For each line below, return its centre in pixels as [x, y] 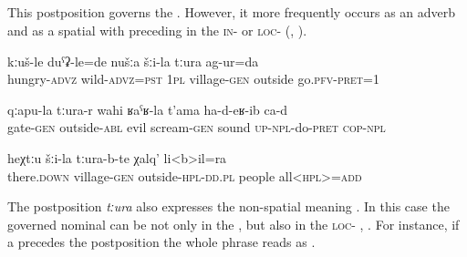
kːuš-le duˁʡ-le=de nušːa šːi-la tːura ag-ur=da [133, 61]
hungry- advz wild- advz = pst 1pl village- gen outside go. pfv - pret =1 [193, 79]
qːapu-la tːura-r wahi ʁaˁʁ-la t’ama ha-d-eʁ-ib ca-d [148, 109]
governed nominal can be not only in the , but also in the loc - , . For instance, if [233, 224]
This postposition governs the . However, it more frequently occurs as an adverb [232, 12]
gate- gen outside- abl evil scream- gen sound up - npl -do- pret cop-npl [197, 127]
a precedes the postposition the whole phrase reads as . [161, 242]
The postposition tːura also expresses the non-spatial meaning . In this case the [228, 206]
